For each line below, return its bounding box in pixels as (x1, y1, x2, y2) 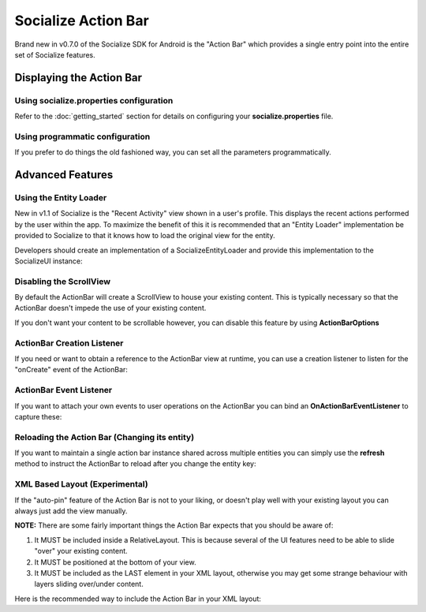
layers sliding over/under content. (34, 580, 144, 589)
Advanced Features (14, 168, 114, 181)
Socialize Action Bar (14, 12, 149, 29)
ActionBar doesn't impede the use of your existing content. (14, 304, 207, 313)
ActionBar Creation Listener (14, 338, 124, 349)
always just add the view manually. (14, 506, 128, 516)
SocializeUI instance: (14, 256, 83, 266)
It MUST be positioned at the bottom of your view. (34, 557, 196, 567)
